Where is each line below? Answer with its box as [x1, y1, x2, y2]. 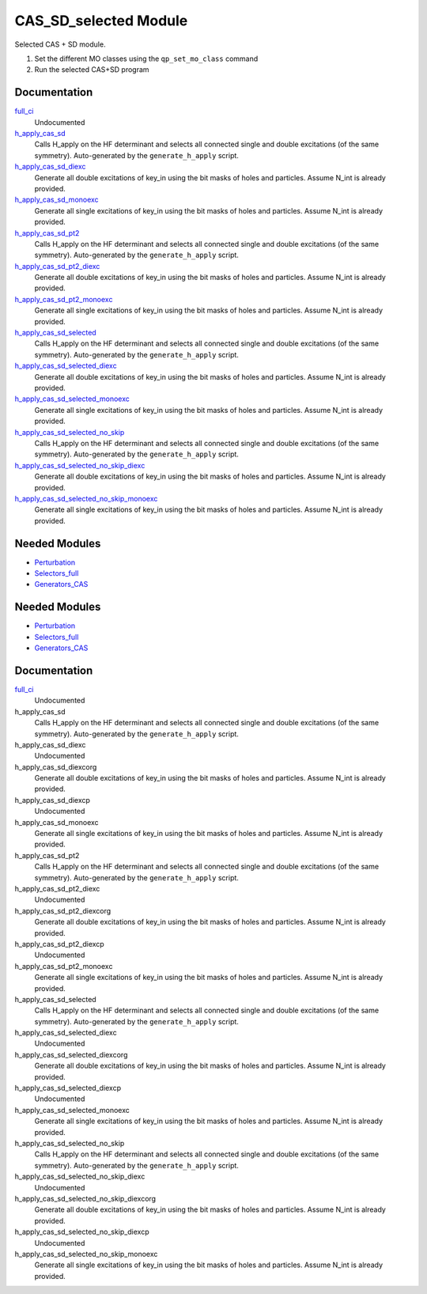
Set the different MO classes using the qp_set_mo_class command [34, 54, 259, 63]
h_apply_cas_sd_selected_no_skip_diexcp [14, 1227, 149, 1237]
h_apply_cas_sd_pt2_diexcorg [14, 906, 111, 915]
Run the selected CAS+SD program [34, 65, 149, 74]
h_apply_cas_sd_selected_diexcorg [14, 1050, 128, 1059]
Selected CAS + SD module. [14, 40, 106, 49]
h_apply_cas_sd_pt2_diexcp [14, 939, 104, 948]
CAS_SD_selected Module [14, 12, 188, 29]
